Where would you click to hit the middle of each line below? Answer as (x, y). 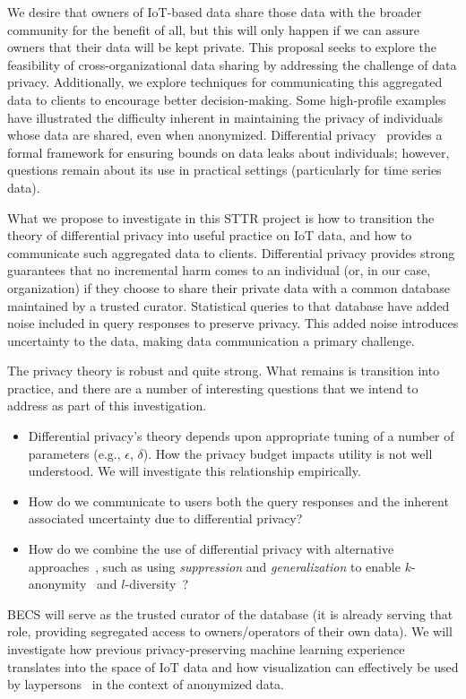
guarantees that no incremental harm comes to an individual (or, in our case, (219, 270)
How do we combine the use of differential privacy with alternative (211, 549)
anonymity (57, 584)
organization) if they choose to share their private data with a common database (229, 287)
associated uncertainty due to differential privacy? (165, 518)
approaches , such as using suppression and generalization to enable (214, 566)
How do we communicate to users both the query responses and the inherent (238, 501)
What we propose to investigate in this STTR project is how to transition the (221, 217)
